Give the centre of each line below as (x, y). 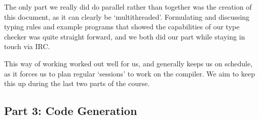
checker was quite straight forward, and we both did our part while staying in (125, 36)
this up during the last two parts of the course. (77, 83)
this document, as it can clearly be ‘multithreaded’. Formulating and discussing (127, 16)
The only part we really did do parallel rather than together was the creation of (128, 7)
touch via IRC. (27, 46)
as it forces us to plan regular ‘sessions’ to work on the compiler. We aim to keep (129, 73)
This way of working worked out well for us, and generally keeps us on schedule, (128, 63)
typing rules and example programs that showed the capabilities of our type (122, 27)
